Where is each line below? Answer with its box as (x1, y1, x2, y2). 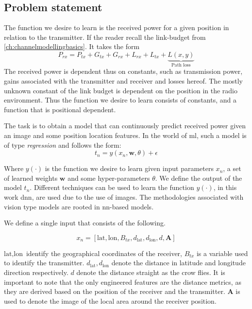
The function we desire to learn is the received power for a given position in (4, 22, 229, 33)
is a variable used (196, 248, 248, 258)
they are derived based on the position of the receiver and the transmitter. (4, 286, 225, 296)
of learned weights (4, 172, 58, 183)
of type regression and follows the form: (4, 139, 121, 150)
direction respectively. (4, 267, 68, 277)
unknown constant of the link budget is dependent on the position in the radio (4, 85, 237, 95)
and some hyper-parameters (67, 172, 150, 183)
